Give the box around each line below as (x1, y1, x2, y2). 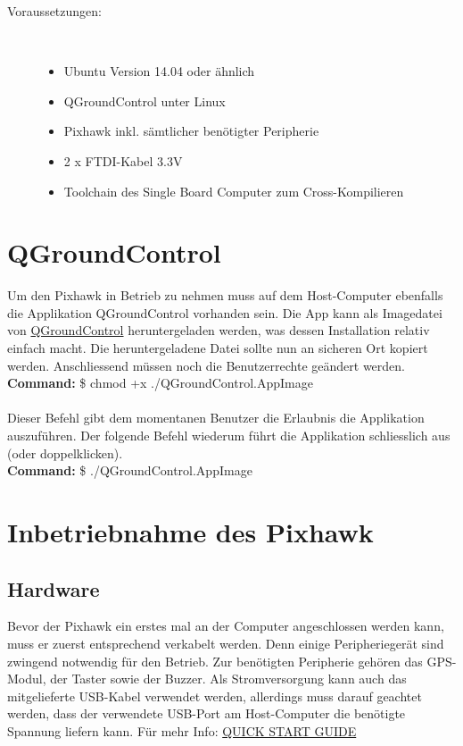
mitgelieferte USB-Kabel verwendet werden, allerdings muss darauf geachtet (7, 686, 422, 705)
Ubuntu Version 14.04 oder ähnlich (63, 62, 255, 80)
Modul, (7, 669, 46, 688)
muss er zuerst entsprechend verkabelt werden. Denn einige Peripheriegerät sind (7, 633, 444, 652)
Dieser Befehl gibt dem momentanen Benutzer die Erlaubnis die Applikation (7, 408, 425, 427)
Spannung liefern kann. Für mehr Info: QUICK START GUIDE (7, 721, 357, 740)
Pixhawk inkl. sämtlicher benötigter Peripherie (63, 122, 319, 140)
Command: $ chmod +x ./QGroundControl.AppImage (7, 373, 313, 392)
